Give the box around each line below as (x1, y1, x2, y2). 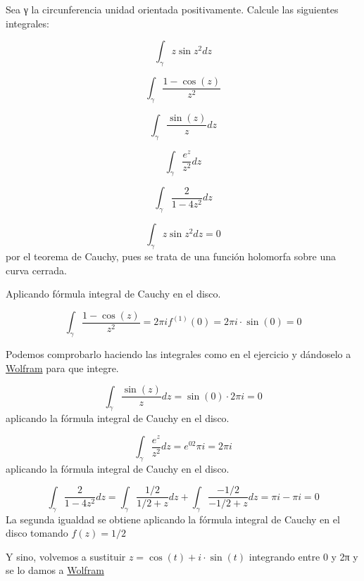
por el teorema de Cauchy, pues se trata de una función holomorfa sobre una (6, 248, 337, 263)
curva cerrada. (6, 262, 67, 277)
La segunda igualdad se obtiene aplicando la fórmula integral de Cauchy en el (6, 511, 340, 526)
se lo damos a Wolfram (6, 563, 104, 577)
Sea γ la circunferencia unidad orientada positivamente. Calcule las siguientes (6, 2, 339, 16)
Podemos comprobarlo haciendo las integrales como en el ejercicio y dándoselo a (6, 346, 351, 361)
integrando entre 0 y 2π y (249, 549, 358, 563)
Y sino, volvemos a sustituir (6, 549, 126, 563)
